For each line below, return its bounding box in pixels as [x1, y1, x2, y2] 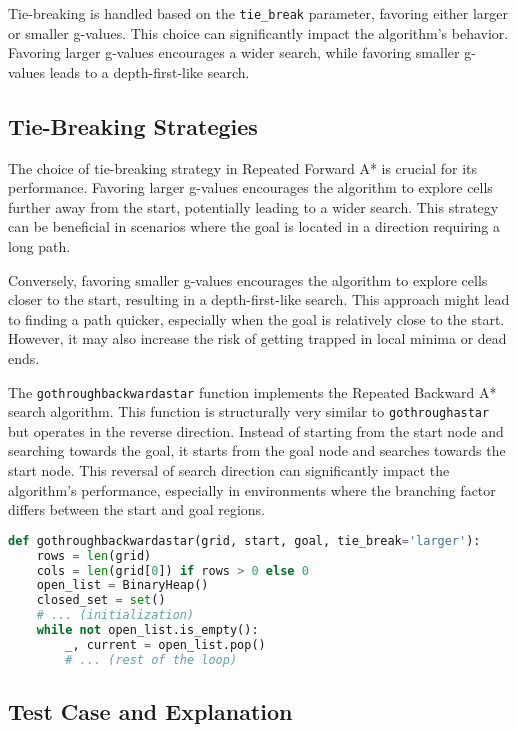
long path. [8, 236, 71, 257]
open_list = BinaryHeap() [36, 578, 209, 593]
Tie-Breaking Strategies [8, 110, 258, 141]
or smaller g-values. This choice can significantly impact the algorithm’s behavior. [8, 22, 509, 43]
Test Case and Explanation [8, 696, 293, 727]
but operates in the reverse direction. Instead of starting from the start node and [8, 420, 504, 441]
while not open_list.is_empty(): [36, 623, 259, 638]
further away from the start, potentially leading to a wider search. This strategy [8, 196, 499, 217]
